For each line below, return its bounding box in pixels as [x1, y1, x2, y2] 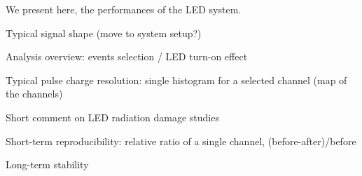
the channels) [6, 86, 63, 101]
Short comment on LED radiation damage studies [6, 109, 219, 124]
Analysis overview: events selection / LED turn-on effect [6, 49, 248, 64]
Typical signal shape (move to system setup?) [6, 25, 202, 40]
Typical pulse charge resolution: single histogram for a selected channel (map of [6, 72, 347, 87]
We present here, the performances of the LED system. [6, 2, 242, 16]
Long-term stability [6, 157, 89, 172]
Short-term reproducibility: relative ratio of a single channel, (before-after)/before [6, 133, 356, 148]
